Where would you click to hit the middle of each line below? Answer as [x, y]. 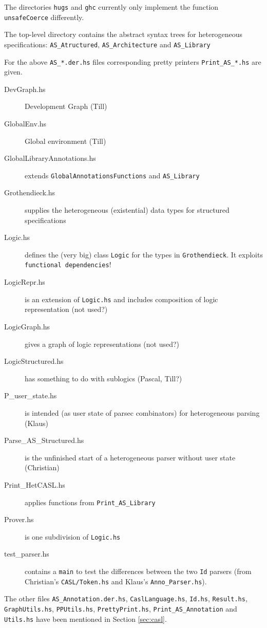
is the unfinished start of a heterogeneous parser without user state [130, 457]
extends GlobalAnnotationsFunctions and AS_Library [112, 175]
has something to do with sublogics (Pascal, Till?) [103, 378]
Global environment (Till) [65, 141]
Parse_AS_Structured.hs [44, 440]
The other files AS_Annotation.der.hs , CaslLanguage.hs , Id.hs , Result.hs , [126, 598]
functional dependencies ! [68, 264]
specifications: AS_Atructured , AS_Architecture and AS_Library [107, 44]
